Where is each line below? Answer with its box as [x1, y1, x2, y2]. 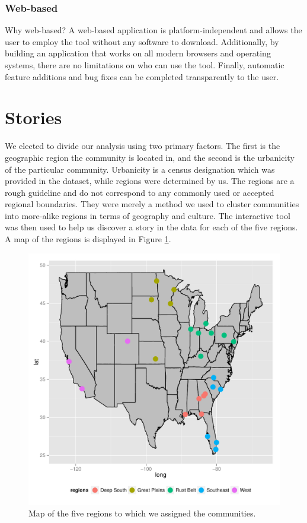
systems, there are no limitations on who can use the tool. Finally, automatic [5, 59, 284, 71]
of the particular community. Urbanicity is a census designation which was [5, 163, 275, 175]
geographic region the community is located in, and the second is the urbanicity [5, 151, 295, 163]
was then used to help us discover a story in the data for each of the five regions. [5, 221, 298, 233]
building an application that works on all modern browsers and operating [5, 47, 271, 59]
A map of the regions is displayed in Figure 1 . [5, 233, 171, 245]
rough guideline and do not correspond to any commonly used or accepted [5, 186, 274, 198]
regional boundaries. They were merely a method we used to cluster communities [5, 198, 299, 210]
